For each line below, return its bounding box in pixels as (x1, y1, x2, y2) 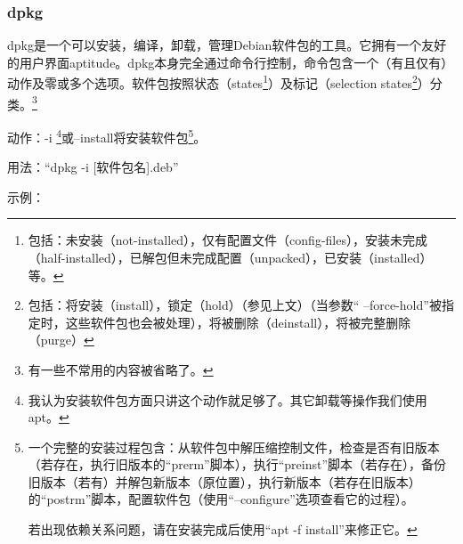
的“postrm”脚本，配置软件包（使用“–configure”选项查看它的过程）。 (28, 490, 414, 508)
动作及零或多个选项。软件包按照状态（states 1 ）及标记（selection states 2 (7, 71, 418, 93)
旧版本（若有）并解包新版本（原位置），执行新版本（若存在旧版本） (28, 472, 421, 491)
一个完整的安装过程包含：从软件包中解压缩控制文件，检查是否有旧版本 (28, 437, 440, 456)
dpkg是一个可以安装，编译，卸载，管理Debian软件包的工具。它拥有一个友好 (7, 36, 447, 54)
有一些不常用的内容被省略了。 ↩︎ (28, 360, 214, 378)
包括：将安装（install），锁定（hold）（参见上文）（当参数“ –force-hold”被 (28, 296, 442, 314)
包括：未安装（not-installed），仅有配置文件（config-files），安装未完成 (28, 231, 427, 249)
